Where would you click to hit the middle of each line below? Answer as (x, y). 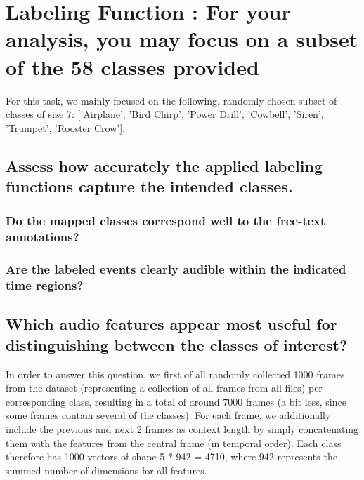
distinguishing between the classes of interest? (177, 344)
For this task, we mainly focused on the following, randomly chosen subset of (171, 100)
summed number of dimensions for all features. (106, 470)
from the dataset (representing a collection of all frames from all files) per (164, 388)
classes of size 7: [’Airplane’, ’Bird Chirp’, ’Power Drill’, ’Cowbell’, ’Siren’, (165, 114)
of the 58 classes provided (132, 66)
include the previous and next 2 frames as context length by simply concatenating (182, 428)
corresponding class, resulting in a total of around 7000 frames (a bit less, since (176, 401)
